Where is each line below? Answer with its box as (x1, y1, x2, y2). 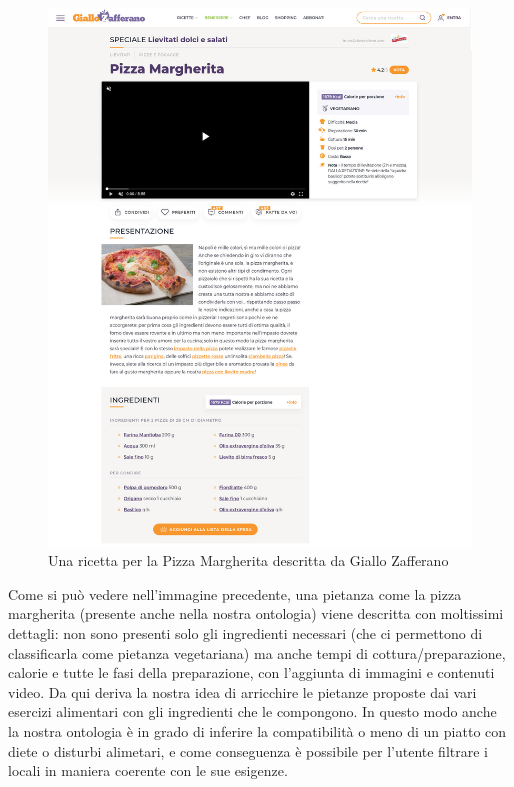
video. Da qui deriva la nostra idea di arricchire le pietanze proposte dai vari (8, 681, 477, 702)
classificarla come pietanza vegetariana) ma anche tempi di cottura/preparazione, (8, 642, 506, 663)
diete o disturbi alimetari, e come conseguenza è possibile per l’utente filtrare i (8, 740, 488, 761)
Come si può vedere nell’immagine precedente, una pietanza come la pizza (8, 583, 462, 604)
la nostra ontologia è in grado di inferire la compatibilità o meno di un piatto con (8, 721, 507, 742)
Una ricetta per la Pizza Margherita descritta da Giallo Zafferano (48, 550, 449, 571)
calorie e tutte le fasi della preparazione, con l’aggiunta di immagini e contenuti (8, 662, 495, 683)
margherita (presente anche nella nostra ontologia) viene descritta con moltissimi (8, 603, 504, 624)
